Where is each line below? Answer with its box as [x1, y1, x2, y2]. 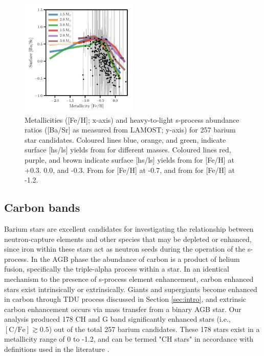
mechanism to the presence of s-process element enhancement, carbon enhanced [4, 273, 254, 284]
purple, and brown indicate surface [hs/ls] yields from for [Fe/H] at [25, 154, 234, 165]
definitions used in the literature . [4, 344, 109, 354]
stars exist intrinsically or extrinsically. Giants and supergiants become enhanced [4, 283, 257, 294]
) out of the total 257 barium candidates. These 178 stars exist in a [49, 323, 260, 334]
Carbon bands [4, 199, 80, 215]
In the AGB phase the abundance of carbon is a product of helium [31, 253, 240, 264]
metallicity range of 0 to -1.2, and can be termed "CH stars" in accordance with [4, 333, 254, 344]
